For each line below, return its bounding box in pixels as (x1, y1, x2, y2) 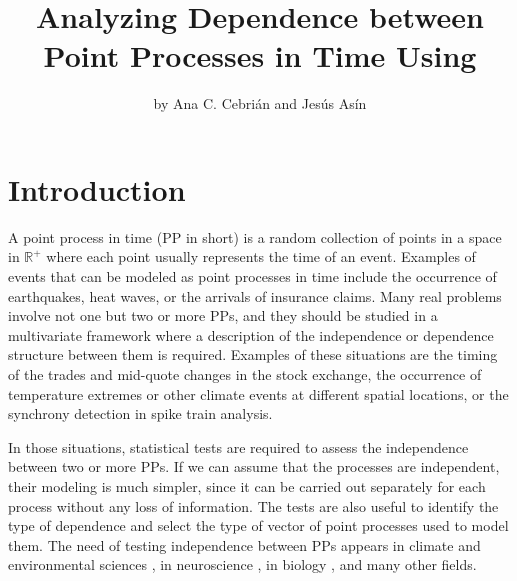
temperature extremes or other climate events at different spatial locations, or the (8, 383, 509, 404)
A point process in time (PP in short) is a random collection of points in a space (8, 226, 502, 247)
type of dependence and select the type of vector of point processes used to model (8, 515, 509, 536)
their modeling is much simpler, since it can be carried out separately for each (8, 475, 486, 496)
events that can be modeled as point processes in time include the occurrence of (8, 266, 497, 287)
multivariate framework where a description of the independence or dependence (8, 324, 494, 345)
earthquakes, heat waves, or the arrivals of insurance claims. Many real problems (8, 285, 502, 306)
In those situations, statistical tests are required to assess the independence (8, 436, 469, 457)
